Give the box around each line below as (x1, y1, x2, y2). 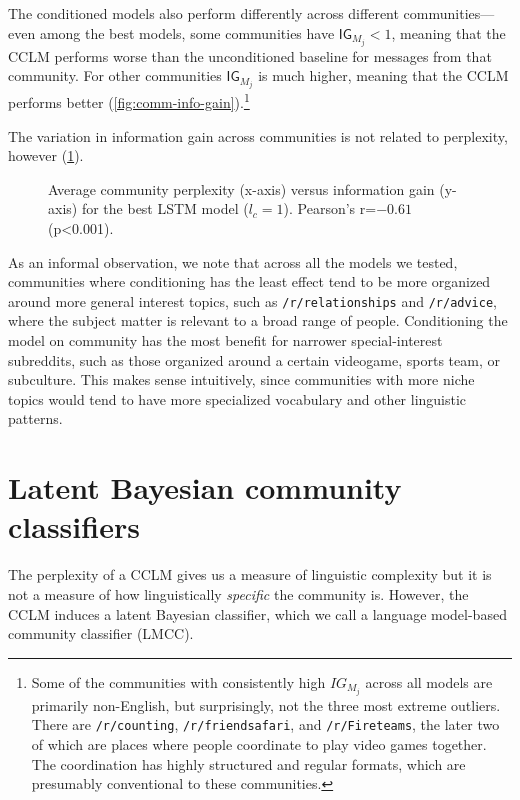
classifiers (8, 506, 140, 547)
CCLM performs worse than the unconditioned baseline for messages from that (8, 45, 492, 66)
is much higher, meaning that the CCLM (258, 65, 509, 86)
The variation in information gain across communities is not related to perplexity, (8, 125, 508, 146)
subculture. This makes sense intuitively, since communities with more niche (8, 369, 475, 390)
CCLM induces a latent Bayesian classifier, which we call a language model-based (8, 603, 507, 624)
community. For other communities (8, 65, 222, 86)
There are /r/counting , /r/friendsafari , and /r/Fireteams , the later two (31, 714, 500, 735)
